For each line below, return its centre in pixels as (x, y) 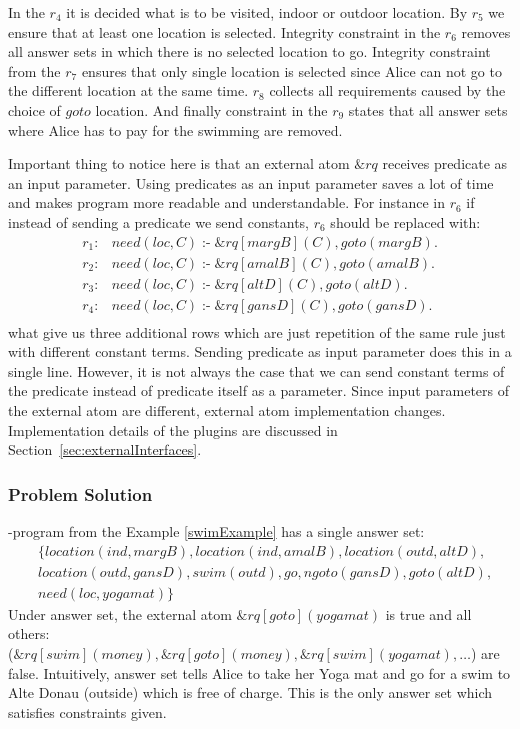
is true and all (428, 613)
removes (486, 31)
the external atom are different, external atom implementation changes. (227, 410)
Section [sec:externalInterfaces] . (105, 449)
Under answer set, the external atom (120, 613)
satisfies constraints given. (87, 711)
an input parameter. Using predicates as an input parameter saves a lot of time (251, 182)
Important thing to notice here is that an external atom (179, 163)
